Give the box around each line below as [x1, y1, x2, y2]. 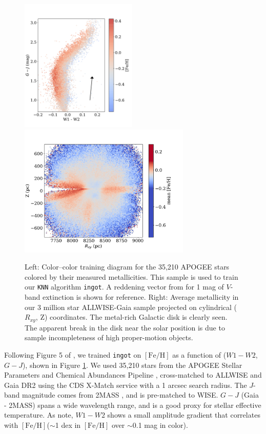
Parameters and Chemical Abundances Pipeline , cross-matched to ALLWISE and [4, 369, 262, 380]
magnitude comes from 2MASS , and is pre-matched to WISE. [22, 389, 218, 400]
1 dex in [55, 420, 81, 430]
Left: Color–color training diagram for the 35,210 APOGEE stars [25, 261, 230, 272]
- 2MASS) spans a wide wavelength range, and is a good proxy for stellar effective [4, 399, 261, 410]
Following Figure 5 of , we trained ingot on [4, 349, 141, 360]
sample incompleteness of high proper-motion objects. [25, 332, 193, 343]
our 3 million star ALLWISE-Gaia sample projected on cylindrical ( [25, 301, 237, 312]
